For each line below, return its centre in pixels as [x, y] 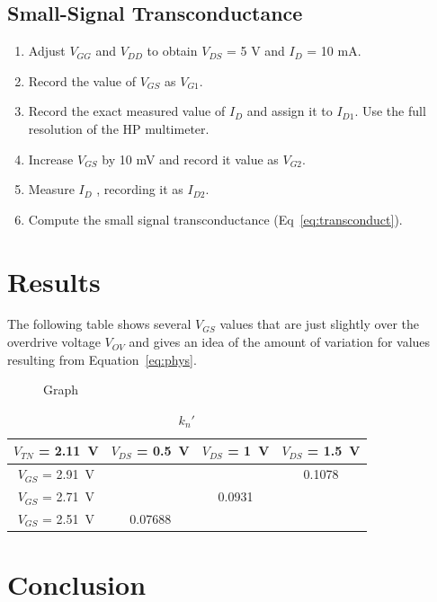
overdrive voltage [54, 342]
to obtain [172, 51]
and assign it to [290, 111]
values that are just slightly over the [319, 324]
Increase [51, 159]
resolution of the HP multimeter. [119, 128]
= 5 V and [255, 51]
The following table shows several [99, 324]
